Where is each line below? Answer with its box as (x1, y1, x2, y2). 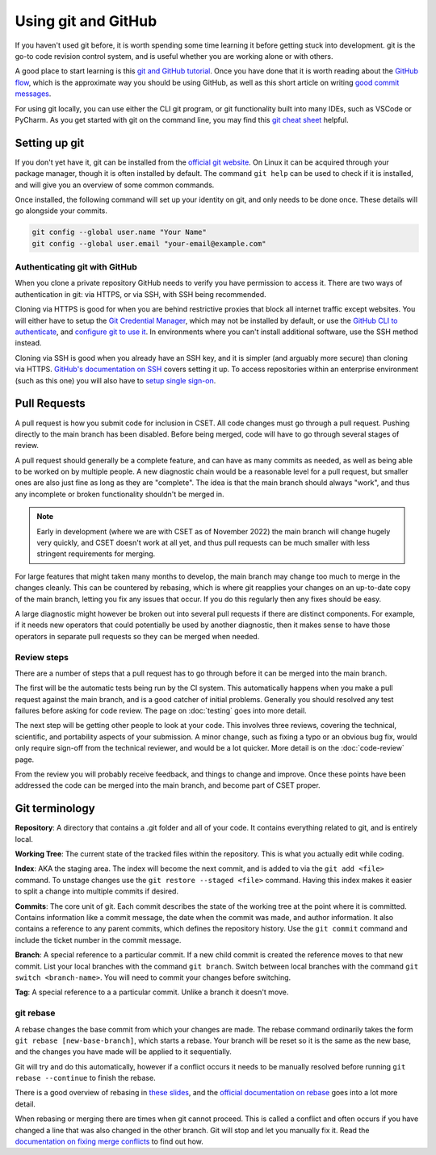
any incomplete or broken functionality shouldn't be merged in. (15, 489, 225, 499)
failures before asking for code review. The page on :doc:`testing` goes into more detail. (15, 706, 307, 716)
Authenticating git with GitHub (15, 262, 137, 273)
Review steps (15, 651, 69, 663)
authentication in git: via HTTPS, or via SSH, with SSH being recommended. (15, 289, 266, 299)
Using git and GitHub (15, 12, 157, 30)
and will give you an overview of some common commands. (15, 180, 215, 190)
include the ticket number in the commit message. (15, 935, 182, 944)
